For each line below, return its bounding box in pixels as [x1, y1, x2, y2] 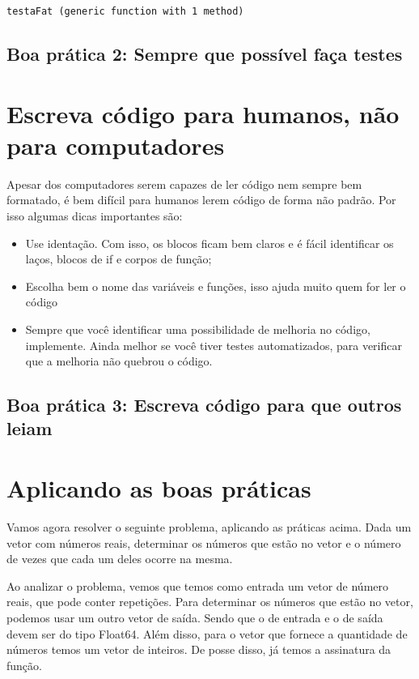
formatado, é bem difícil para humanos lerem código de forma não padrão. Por [6, 191, 396, 208]
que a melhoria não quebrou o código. [25, 352, 213, 369]
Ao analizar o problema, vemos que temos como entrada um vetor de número [6, 577, 389, 594]
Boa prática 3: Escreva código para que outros [6, 392, 402, 417]
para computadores [6, 128, 225, 161]
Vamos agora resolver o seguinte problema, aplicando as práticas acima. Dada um [6, 518, 412, 535]
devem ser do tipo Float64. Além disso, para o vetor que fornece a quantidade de [6, 625, 408, 642]
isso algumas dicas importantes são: [6, 207, 183, 224]
